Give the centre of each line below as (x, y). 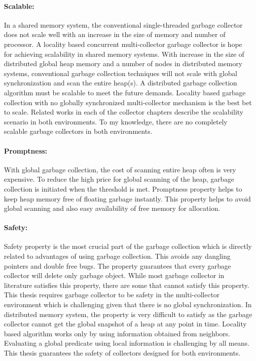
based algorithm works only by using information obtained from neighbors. (117, 333)
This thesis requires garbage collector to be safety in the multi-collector (112, 295)
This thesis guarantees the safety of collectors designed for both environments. (122, 353)
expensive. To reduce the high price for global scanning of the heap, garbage (119, 179)
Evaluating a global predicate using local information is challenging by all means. (127, 343)
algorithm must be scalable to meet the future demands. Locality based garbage (125, 92)
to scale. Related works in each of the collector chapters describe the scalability (124, 112)
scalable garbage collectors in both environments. (78, 131)
